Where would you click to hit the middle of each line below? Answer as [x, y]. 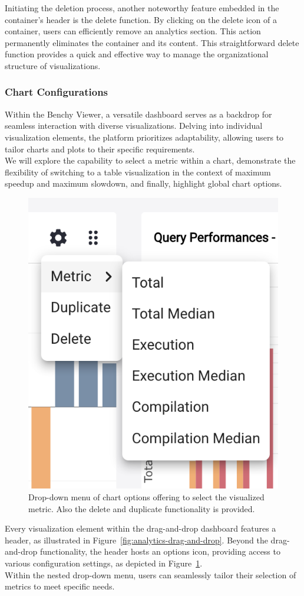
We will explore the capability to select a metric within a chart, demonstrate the [150, 160]
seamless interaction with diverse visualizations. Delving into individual [134, 126]
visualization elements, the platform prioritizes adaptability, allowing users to [144, 137]
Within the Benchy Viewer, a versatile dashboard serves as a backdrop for [138, 114]
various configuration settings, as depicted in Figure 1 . [104, 563]
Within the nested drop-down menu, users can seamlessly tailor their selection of [151, 574]
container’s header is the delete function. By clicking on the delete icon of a [141, 19]
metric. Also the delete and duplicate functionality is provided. [142, 508]
